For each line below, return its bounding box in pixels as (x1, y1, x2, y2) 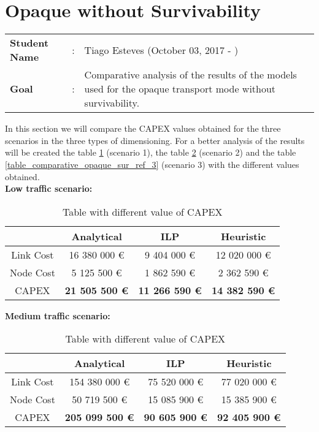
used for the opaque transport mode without (84, 81, 276, 96)
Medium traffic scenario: (5, 309, 110, 322)
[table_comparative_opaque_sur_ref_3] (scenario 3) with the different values (5, 157, 299, 170)
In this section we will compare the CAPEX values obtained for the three (5, 122, 281, 135)
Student (10, 36, 49, 50)
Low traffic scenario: (5, 182, 93, 195)
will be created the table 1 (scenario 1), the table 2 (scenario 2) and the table (5, 146, 296, 159)
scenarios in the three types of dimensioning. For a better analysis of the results (5, 134, 305, 146)
